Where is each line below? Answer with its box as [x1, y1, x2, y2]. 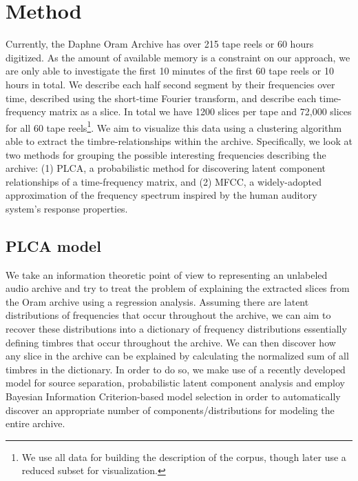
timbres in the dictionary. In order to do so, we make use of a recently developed [6, 362, 346, 376]
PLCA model [6, 235, 101, 256]
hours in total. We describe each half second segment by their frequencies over [6, 77, 335, 91]
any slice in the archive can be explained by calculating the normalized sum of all [6, 349, 349, 363]
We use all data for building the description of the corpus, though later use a [21, 449, 346, 464]
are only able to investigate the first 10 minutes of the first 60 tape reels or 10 [6, 63, 334, 78]
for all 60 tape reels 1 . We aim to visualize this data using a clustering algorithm [6, 118, 342, 135]
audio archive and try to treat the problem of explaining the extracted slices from [6, 281, 350, 295]
